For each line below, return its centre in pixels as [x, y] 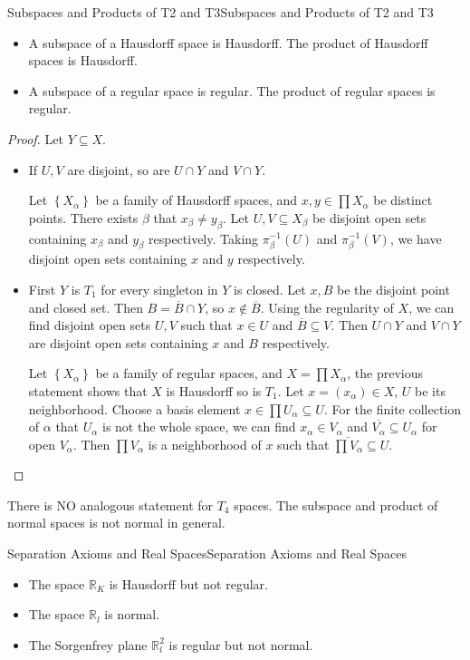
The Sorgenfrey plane [88, 644]
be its [430, 390]
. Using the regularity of [327, 307]
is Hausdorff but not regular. [188, 583]
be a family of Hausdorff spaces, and [197, 200]
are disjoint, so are [119, 169]
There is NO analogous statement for [110, 505]
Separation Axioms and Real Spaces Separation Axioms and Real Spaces [207, 553]
